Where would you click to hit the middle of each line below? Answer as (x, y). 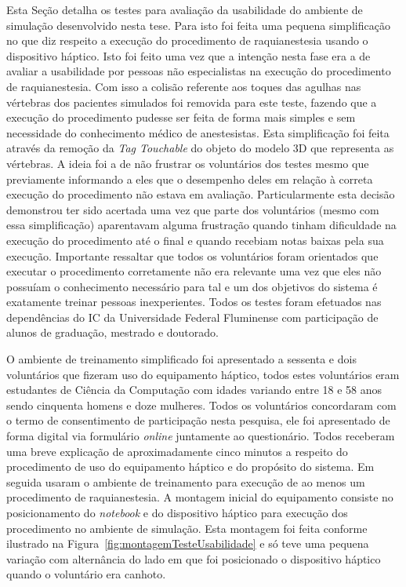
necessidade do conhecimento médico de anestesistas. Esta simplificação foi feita (198, 132)
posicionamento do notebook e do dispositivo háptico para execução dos (177, 512)
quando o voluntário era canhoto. (86, 574)
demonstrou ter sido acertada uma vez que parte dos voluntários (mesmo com (193, 209)
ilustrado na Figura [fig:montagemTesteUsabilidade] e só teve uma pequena (188, 543)
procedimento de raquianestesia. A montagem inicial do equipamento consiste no (200, 497)
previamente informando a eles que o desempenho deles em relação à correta (190, 179)
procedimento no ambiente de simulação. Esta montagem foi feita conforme (187, 528)
